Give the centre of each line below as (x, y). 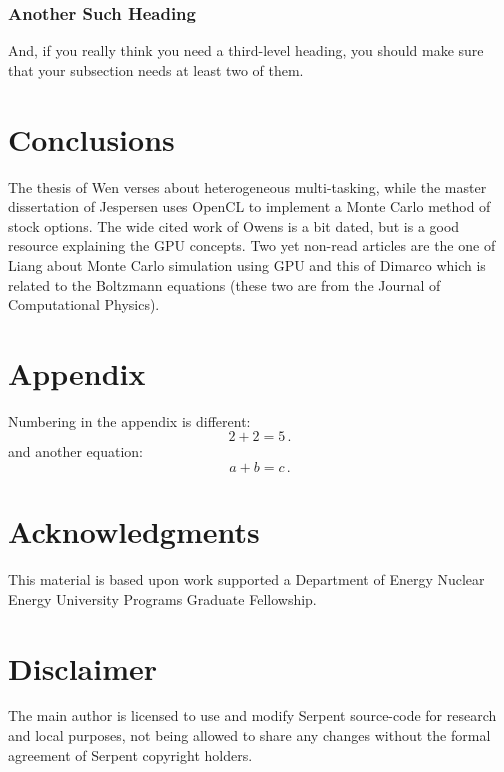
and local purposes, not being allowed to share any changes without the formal (249, 735)
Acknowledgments (134, 531)
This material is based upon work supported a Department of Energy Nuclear (246, 579)
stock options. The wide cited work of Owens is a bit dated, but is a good (234, 225)
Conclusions (91, 138)
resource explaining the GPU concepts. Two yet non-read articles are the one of (252, 245)
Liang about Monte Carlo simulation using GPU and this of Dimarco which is (247, 264)
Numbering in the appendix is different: (129, 420)
